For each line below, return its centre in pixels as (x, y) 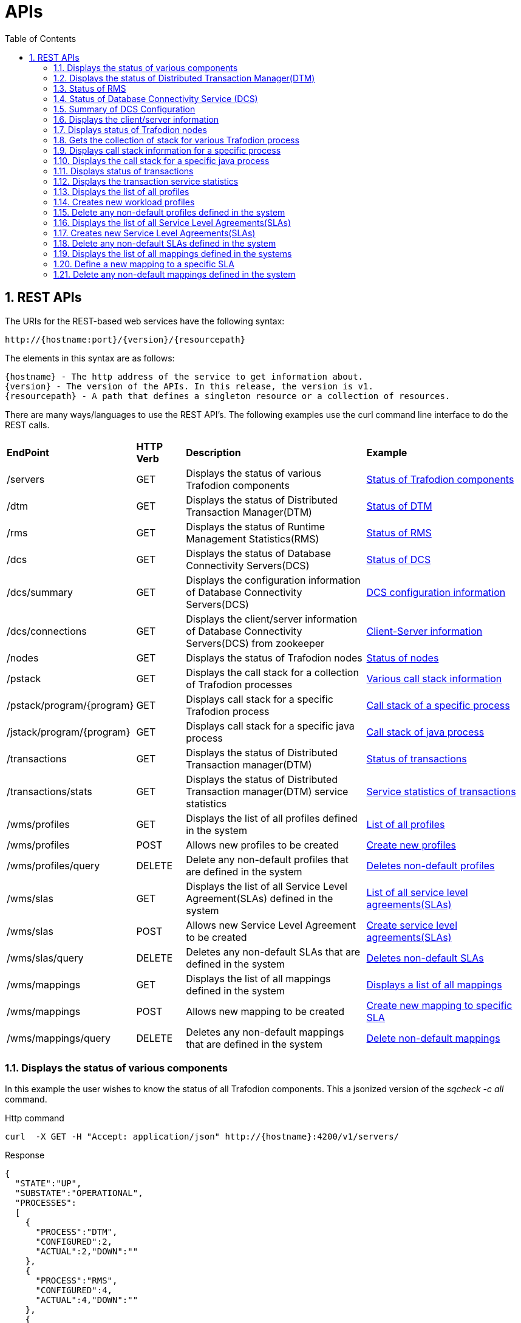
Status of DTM (399, 506)
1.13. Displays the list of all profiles (121, 191)
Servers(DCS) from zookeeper (255, 643)
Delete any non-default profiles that (267, 859)
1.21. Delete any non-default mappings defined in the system (175, 274)
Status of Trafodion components (440, 479)
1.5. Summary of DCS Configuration (124, 109)
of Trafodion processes (239, 684)
